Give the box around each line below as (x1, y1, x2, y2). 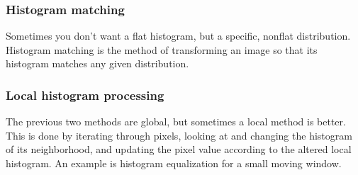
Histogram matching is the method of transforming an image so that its (6, 42, 318, 57)
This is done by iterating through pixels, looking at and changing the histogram (6, 128, 352, 142)
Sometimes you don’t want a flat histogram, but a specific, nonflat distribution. (6, 28, 351, 43)
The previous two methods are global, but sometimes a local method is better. (6, 114, 346, 129)
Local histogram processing (6, 86, 164, 103)
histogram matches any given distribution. (6, 56, 189, 71)
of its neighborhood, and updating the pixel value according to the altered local (6, 142, 352, 157)
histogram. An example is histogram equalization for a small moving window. (6, 156, 342, 170)
